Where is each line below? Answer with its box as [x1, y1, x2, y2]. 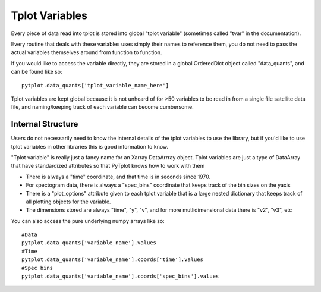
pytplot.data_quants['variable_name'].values [21, 240, 157, 246]
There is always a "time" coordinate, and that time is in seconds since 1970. [26, 173, 211, 180]
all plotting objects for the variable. [26, 198, 111, 205]
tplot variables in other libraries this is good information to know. [11, 143, 169, 150]
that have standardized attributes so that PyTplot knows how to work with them [11, 162, 205, 169]
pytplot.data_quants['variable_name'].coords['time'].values [21, 256, 203, 263]
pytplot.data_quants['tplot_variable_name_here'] [21, 82, 169, 89]
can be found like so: [11, 68, 62, 76]
